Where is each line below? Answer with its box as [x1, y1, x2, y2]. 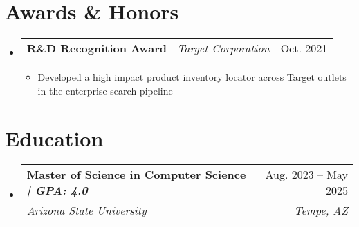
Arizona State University [26, 202, 147, 219]
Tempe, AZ [294, 202, 348, 219]
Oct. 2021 [280, 40, 328, 57]
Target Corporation [177, 40, 270, 57]
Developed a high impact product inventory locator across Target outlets [37, 70, 347, 84]
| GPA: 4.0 [26, 182, 88, 199]
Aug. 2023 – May [265, 166, 348, 183]
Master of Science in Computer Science [26, 166, 246, 183]
